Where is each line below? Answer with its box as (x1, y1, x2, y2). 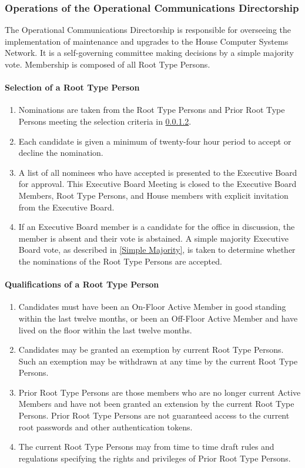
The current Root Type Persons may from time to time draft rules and (18, 440, 274, 453)
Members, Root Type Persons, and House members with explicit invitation (18, 189, 289, 201)
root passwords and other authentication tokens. (18, 420, 193, 433)
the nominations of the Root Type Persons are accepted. (18, 255, 222, 267)
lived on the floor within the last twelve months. (18, 323, 192, 336)
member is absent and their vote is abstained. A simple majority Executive (18, 232, 289, 244)
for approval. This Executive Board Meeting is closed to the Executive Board (18, 178, 297, 190)
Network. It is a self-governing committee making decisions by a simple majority (5, 46, 294, 59)
